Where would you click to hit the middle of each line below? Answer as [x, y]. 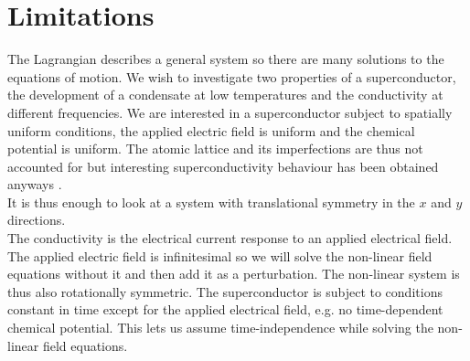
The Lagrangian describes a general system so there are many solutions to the [226, 59]
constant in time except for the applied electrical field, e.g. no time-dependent [225, 309]
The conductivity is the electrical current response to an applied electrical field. [230, 238]
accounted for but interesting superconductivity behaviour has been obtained [223, 166]
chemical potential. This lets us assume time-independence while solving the [220, 328]
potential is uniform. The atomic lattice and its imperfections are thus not [215, 149]
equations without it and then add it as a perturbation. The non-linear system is [234, 274]
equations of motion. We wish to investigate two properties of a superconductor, [232, 76]
